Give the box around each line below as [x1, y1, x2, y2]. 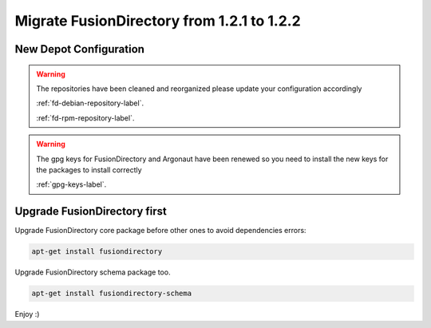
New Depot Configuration [14, 42, 145, 56]
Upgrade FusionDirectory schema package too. [14, 267, 171, 277]
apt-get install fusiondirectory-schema [31, 289, 192, 298]
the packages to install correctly [36, 164, 143, 175]
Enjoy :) [14, 310, 40, 319]
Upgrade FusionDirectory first [14, 204, 167, 219]
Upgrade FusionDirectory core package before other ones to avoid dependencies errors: [14, 226, 306, 235]
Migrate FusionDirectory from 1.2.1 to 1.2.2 [14, 12, 301, 30]
